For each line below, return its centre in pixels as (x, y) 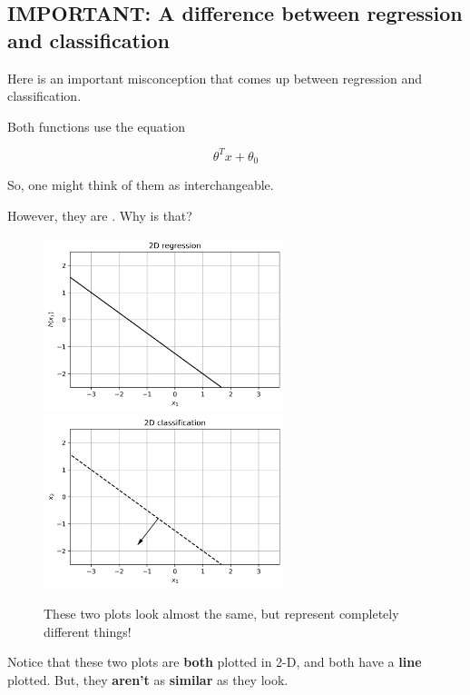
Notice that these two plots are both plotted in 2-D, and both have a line (215, 662)
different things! (88, 631)
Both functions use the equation (96, 126)
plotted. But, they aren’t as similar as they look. (148, 679)
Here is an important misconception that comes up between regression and (215, 78)
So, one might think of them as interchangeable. (141, 185)
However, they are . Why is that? (100, 215)
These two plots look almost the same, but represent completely (221, 614)
